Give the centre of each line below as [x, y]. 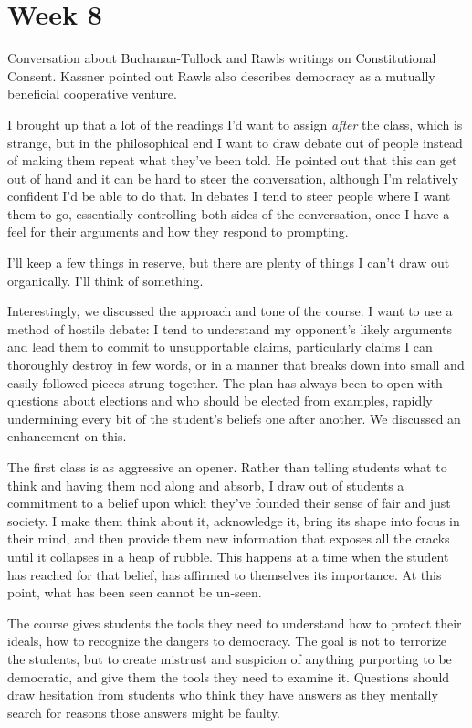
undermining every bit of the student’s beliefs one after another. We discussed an [234, 418]
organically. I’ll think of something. [105, 280]
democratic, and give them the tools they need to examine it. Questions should [229, 676]
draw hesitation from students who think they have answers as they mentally [223, 695]
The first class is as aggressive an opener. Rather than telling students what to [227, 467]
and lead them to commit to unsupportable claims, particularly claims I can [220, 347]
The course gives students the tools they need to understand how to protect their [235, 622]
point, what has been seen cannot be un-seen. [135, 592]
